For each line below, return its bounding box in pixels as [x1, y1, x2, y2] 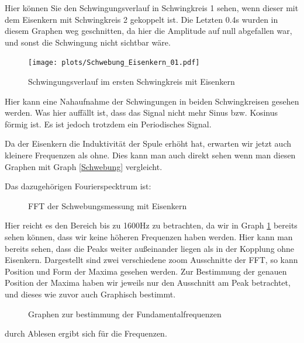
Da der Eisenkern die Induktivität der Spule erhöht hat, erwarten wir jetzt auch [5, 137, 291, 150]
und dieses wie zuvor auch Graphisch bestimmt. [5, 287, 176, 300]
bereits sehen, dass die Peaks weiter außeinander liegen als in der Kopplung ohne [5, 242, 295, 254]
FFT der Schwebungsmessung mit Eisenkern [28, 199, 187, 212]
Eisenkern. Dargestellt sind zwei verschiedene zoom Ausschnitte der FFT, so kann [5, 254, 298, 266]
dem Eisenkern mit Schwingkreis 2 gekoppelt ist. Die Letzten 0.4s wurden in [5, 13, 278, 25]
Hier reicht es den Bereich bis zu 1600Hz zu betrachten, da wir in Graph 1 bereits [5, 219, 298, 231]
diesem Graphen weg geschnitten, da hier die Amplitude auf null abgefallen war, [5, 25, 292, 37]
